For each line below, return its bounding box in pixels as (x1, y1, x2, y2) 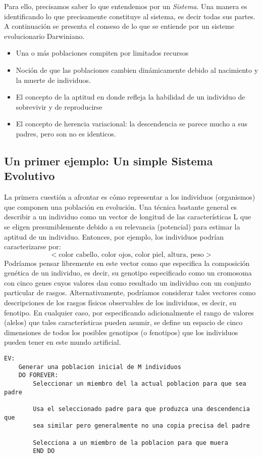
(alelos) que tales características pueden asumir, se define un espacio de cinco (4, 317, 243, 328)
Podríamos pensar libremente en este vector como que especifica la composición (4, 257, 250, 268)
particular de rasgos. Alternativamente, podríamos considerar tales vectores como (4, 287, 256, 298)
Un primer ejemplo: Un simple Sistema (4, 153, 213, 168)
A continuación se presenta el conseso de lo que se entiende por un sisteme (4, 21, 234, 31)
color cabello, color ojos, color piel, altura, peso (59, 251, 204, 258)
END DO (33, 447, 55, 455)
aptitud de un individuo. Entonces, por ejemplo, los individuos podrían (4, 231, 224, 242)
